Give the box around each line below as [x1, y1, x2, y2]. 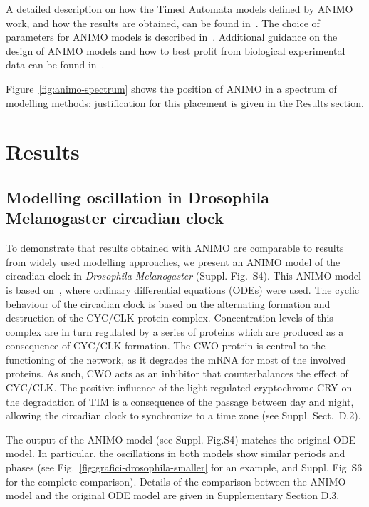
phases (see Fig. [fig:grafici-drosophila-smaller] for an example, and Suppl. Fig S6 [6, 460, 363, 475]
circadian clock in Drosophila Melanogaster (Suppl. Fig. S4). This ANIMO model [6, 268, 361, 283]
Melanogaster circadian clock [6, 207, 224, 229]
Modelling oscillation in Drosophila [6, 185, 269, 208]
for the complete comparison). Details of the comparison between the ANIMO [6, 473, 346, 488]
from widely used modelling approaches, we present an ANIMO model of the [6, 254, 341, 269]
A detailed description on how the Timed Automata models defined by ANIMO [6, 1, 353, 16]
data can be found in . [6, 57, 105, 72]
